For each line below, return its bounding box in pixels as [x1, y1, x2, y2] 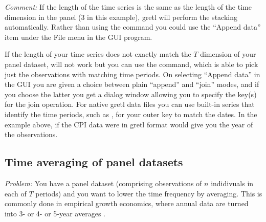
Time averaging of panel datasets [5, 154, 183, 170]
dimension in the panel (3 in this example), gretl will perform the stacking [5, 11, 237, 22]
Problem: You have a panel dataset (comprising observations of [5, 177, 202, 188]
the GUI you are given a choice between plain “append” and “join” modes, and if [5, 79, 259, 90]
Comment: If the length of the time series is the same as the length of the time [5, 2, 252, 12]
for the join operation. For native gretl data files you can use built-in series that [5, 99, 255, 109]
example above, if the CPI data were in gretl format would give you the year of [5, 119, 253, 129]
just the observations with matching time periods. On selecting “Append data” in [5, 69, 260, 79]
